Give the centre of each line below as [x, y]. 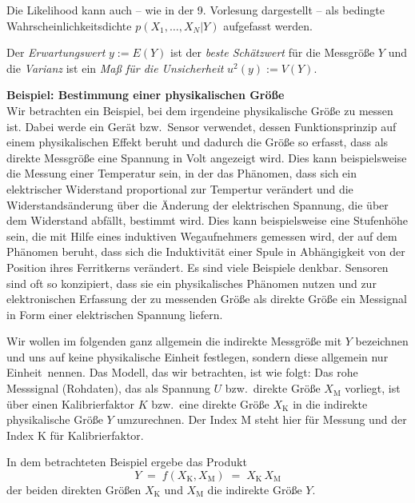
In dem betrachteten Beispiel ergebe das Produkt [127, 462]
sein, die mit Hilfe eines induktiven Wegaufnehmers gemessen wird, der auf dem [202, 236]
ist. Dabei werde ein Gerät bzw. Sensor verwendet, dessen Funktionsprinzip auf [202, 126]
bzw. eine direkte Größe [210, 403]
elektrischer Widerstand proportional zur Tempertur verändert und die [180, 188]
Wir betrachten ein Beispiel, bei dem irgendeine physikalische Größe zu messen [200, 110]
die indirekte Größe [255, 490]
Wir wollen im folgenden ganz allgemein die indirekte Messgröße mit [174, 341]
